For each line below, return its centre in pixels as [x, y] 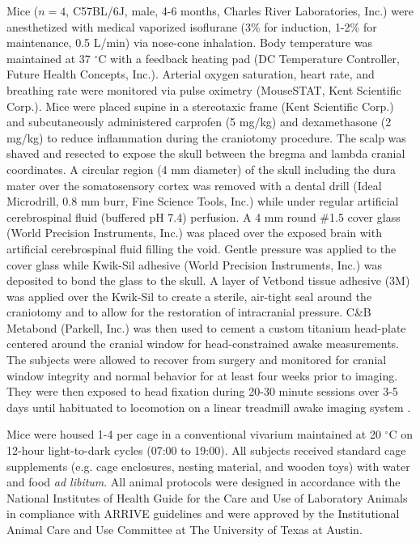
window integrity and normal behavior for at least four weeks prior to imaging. [202, 375]
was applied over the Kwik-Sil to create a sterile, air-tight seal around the [189, 296]
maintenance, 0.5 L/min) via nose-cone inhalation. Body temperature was [190, 42]
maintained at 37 [49, 58]
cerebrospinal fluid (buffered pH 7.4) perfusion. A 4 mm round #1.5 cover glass [204, 216]
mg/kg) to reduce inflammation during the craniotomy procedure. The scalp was [206, 137]
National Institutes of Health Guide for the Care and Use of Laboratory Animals [207, 497]
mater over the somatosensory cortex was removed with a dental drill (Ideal [194, 185]
